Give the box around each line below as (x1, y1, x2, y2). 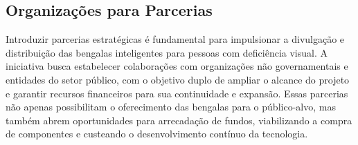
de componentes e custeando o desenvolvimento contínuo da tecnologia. (6, 126, 308, 141)
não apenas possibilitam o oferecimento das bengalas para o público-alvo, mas (6, 99, 336, 114)
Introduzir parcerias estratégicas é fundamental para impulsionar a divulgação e (6, 32, 345, 46)
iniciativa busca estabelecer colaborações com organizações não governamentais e (6, 59, 348, 73)
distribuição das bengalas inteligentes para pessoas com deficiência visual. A (6, 45, 328, 59)
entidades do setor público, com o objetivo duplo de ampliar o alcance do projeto (6, 72, 350, 86)
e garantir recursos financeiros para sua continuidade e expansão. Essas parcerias (6, 86, 348, 100)
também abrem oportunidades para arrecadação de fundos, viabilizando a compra (6, 113, 352, 127)
